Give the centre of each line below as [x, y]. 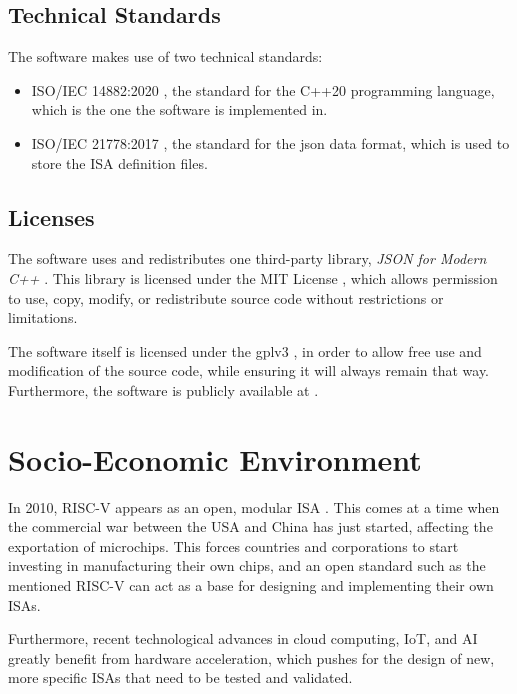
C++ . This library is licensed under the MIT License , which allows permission [253, 277]
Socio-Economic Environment [215, 458]
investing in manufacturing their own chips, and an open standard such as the [247, 565]
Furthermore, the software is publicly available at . [163, 389]
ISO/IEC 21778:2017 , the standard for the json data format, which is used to [270, 142]
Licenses [51, 216]
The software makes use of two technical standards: [165, 56]
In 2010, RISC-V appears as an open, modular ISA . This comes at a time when [254, 506]
